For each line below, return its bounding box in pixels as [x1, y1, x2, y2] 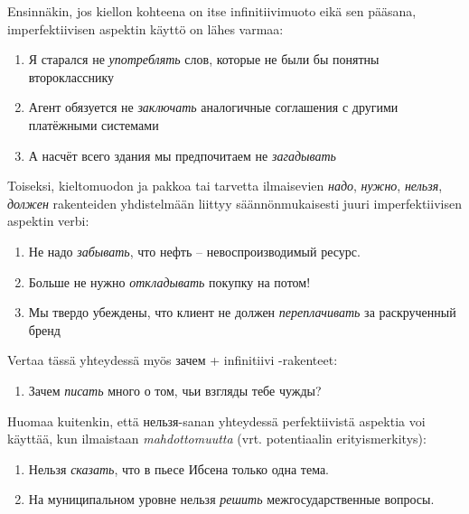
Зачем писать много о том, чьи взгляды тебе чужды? [28, 380, 322, 399]
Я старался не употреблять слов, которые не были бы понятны [28, 50, 380, 69]
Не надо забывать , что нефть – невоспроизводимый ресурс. [28, 241, 361, 260]
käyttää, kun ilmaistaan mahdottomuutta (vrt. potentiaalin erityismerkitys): [7, 429, 427, 448]
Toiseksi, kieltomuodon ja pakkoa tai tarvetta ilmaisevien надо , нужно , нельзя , [7, 176, 443, 195]
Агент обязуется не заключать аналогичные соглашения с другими [28, 98, 399, 117]
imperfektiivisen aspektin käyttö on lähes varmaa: [7, 19, 284, 38]
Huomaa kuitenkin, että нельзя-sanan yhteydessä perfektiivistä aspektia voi [7, 411, 426, 430]
